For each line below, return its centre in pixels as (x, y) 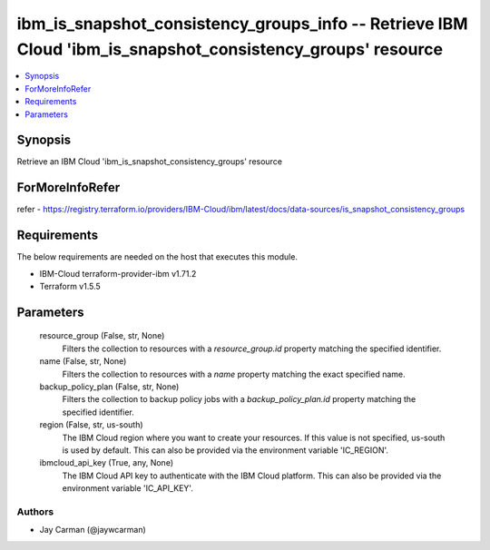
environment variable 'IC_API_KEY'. (128, 488)
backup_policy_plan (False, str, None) (109, 387)
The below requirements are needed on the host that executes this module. (157, 257)
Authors (35, 511)
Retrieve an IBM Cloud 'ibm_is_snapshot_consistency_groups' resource (150, 162)
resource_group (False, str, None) (102, 336)
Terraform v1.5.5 (70, 287)
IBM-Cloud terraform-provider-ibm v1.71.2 (118, 273)
